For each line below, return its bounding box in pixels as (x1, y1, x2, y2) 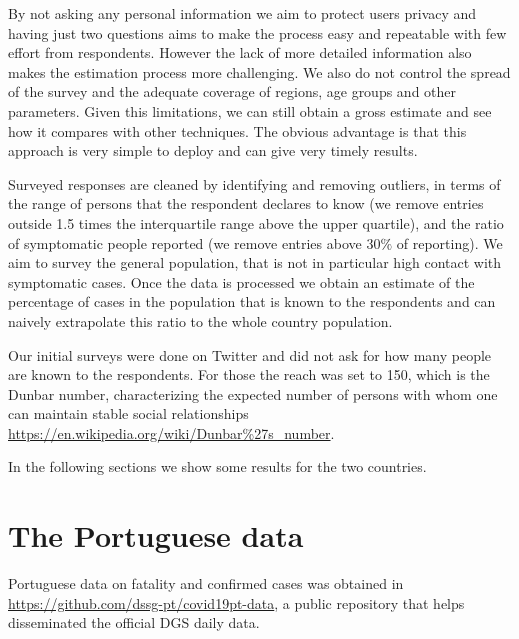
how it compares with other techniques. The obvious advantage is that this (8, 120, 467, 141)
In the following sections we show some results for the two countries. (8, 456, 427, 477)
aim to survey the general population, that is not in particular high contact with (8, 252, 502, 273)
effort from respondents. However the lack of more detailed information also (8, 42, 472, 63)
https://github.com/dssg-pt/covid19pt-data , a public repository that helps (8, 592, 465, 613)
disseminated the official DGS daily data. (8, 612, 260, 633)
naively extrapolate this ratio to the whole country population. (8, 310, 393, 331)
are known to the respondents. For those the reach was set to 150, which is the (8, 364, 490, 385)
